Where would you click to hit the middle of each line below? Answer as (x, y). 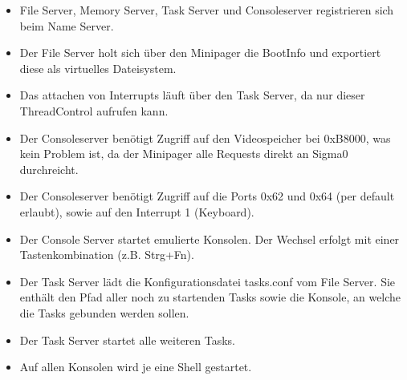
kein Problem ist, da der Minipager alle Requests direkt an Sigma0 (184, 154)
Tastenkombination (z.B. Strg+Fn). (107, 255)
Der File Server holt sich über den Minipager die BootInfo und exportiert (200, 53)
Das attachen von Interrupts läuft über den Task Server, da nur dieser (192, 95)
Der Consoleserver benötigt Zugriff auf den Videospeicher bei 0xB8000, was (205, 137)
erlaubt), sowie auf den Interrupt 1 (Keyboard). (137, 211)
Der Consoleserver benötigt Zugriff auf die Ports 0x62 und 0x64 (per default (207, 196)
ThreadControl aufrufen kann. (94, 110)
